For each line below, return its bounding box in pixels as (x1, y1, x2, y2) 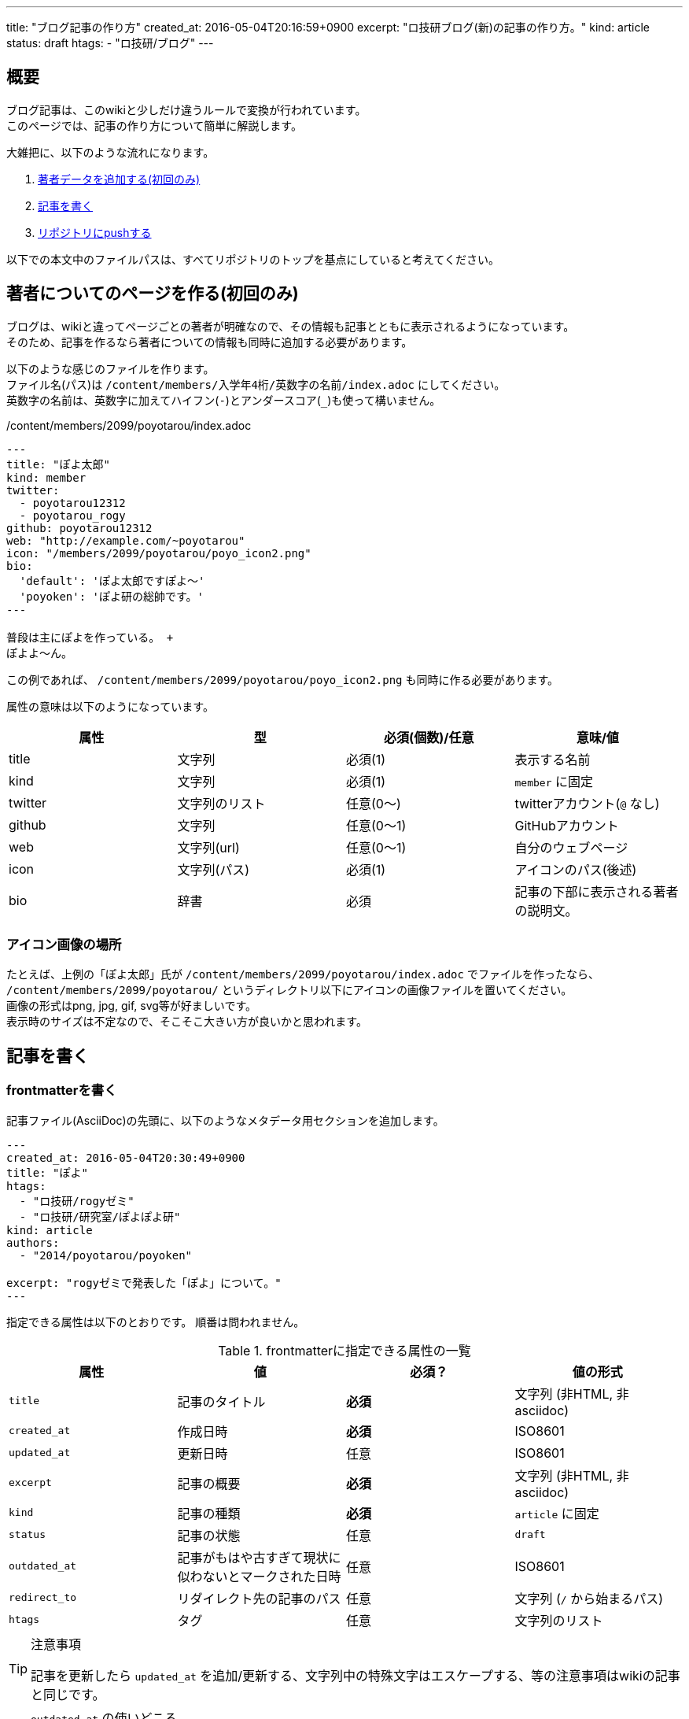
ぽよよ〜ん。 (6, 646, 72, 660)
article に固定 (514, 1505, 599, 1521)
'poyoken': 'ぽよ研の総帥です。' (19, 590, 204, 603)
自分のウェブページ (514, 839, 628, 856)
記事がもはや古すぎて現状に (177, 1549, 341, 1566)
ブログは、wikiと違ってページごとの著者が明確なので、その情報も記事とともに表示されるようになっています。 (6, 319, 575, 333)
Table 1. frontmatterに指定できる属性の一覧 (218, 1342, 471, 1359)
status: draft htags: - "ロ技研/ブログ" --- (6, 36, 214, 50)
